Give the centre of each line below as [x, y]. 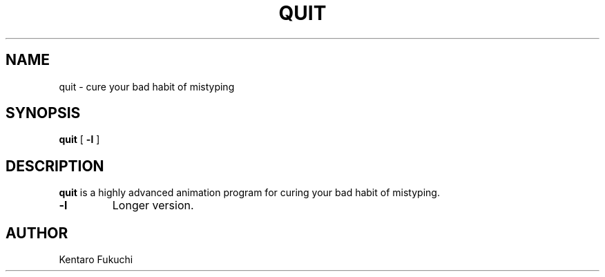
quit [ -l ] [79, 140]
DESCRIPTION [55, 166]
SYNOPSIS [43, 113]
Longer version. [153, 206]
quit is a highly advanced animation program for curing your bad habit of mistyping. [249, 193]
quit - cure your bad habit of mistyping [147, 86]
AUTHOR [37, 233]
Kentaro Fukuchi [96, 260]
